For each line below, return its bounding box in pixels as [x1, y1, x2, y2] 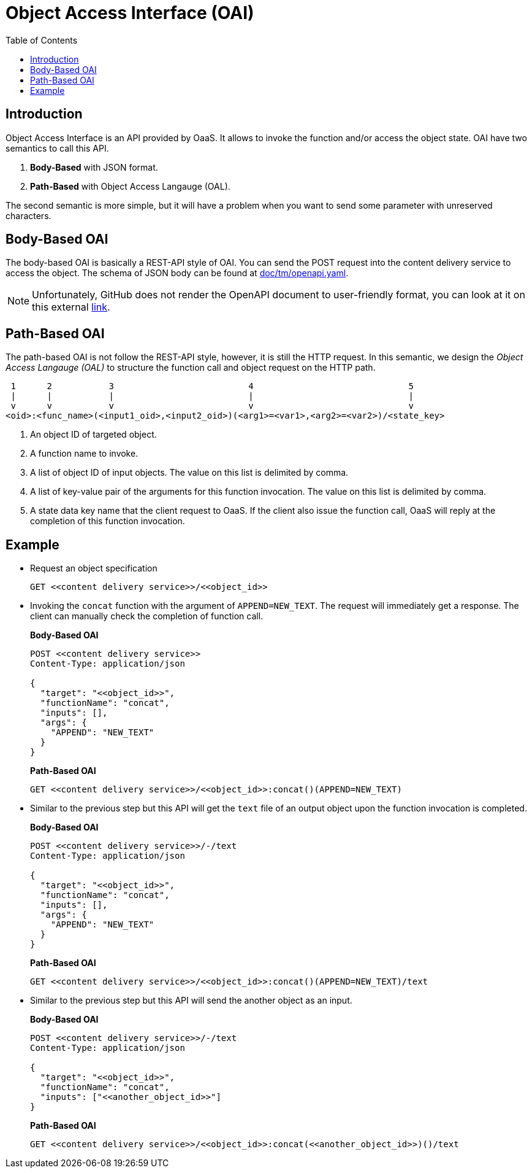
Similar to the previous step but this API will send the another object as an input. [30, 995, 352, 1006]
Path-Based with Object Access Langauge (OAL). [30, 180, 230, 192]
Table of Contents [6, 34, 78, 45]
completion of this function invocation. [30, 516, 185, 527]
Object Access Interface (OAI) [6, 2, 254, 23]
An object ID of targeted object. [30, 429, 157, 440]
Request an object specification [30, 563, 158, 574]
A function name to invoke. [30, 448, 139, 459]
